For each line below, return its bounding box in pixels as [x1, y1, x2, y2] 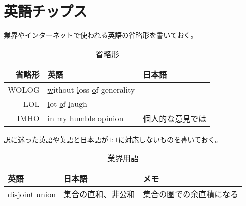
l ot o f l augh [47, 98, 87, 109]
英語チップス [4, 1, 88, 21]
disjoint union [8, 188, 56, 200]
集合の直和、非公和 [63, 188, 135, 200]
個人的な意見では [143, 112, 207, 124]
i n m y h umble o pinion [47, 112, 123, 124]
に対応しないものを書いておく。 [118, 134, 222, 144]
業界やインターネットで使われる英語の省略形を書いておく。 [4, 30, 198, 40]
